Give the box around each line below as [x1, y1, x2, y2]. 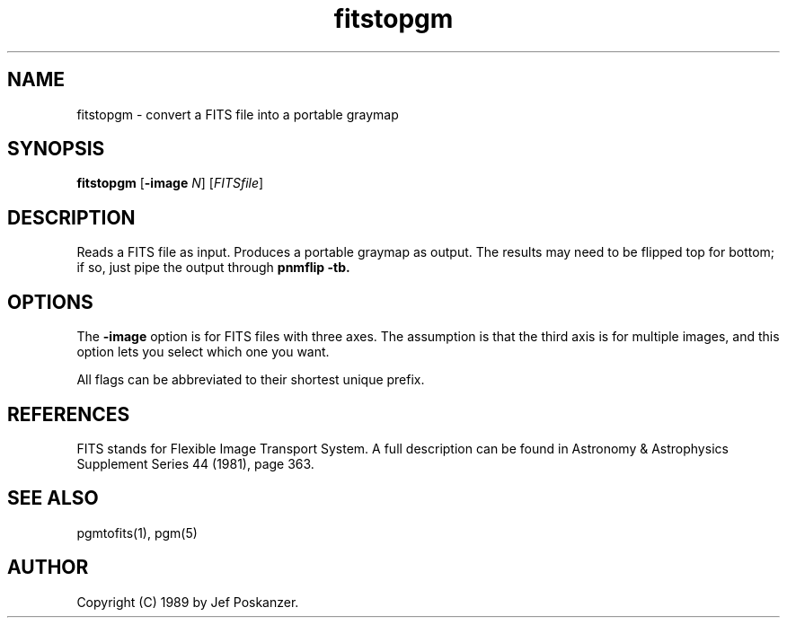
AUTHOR [7, 556, 89, 579]
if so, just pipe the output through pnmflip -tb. [76, 260, 350, 276]
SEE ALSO [7, 487, 99, 510]
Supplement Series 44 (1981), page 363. [76, 455, 314, 471]
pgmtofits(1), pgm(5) [76, 524, 198, 541]
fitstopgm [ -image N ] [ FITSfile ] [76, 175, 264, 191]
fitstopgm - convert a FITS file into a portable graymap [76, 106, 399, 122]
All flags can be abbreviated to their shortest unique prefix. [76, 372, 425, 388]
